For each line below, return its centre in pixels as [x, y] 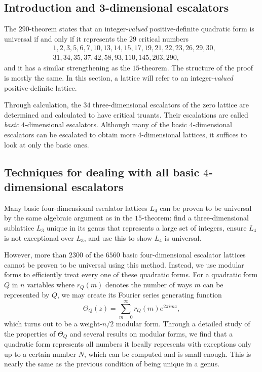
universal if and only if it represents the [66, 38]
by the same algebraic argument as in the [68, 218]
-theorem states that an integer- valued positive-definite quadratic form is [142, 29]
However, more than [35, 255]
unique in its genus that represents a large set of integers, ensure [146, 227]
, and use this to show [118, 237]
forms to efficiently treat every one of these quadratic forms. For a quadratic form [131, 274]
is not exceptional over [39, 237]
